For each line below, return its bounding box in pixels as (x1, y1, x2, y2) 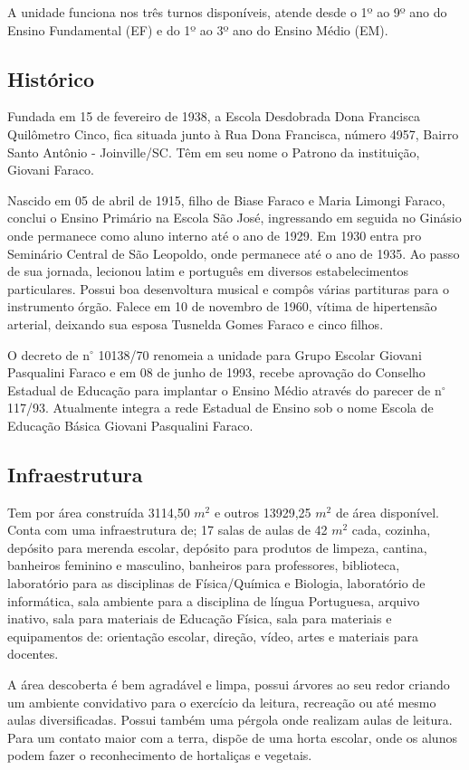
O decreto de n (7, 345, 91, 364)
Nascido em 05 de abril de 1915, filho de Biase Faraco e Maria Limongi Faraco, (7, 190, 445, 209)
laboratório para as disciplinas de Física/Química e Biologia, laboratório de (7, 574, 426, 593)
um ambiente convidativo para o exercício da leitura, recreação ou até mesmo (7, 692, 436, 711)
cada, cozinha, (351, 520, 431, 539)
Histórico (7, 64, 95, 92)
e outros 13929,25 (214, 502, 311, 521)
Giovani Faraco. (7, 160, 95, 179)
